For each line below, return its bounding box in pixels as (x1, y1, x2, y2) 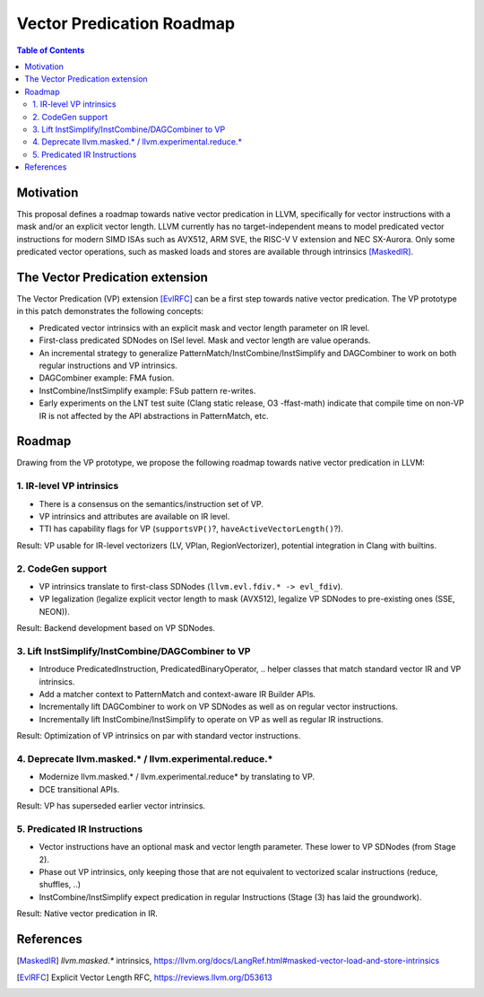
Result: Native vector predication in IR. (16, 908, 159, 919)
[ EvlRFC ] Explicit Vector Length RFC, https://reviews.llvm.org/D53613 (16, 972, 272, 983)
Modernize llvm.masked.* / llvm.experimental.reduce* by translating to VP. (39, 772, 315, 783)
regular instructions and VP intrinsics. (39, 360, 178, 371)
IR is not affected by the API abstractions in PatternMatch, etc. (39, 410, 269, 421)
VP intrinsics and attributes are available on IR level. (39, 512, 230, 521)
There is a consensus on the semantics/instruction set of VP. (39, 498, 264, 509)
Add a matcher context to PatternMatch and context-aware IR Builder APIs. (39, 689, 316, 700)
